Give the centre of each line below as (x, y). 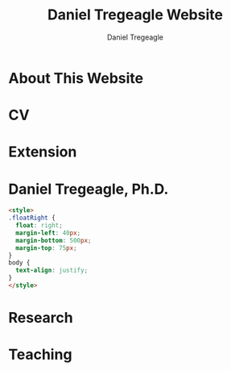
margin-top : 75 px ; (47, 248)
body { (19, 263)
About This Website (76, 78)
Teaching (40, 354)
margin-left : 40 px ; (48, 233)
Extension (43, 152)
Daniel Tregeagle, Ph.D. (89, 189)
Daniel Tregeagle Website (135, 15)
